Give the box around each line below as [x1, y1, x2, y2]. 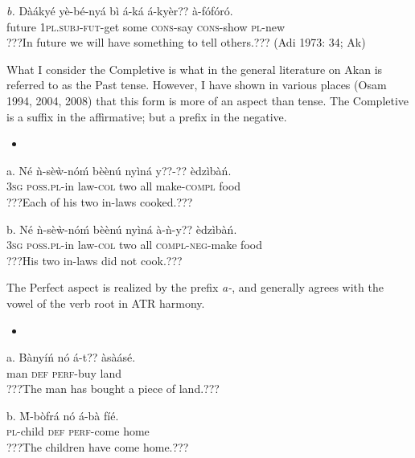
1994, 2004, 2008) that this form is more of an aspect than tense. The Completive [6, 92, 409, 108]
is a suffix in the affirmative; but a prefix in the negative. [6, 108, 287, 125]
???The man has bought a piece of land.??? [6, 380, 220, 397]
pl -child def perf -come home [6, 423, 150, 440]
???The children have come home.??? [6, 439, 189, 456]
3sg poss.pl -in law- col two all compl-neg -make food [6, 236, 262, 253]
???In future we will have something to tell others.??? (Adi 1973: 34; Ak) [6, 34, 366, 51]
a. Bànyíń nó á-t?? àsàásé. [6, 349, 136, 366]
